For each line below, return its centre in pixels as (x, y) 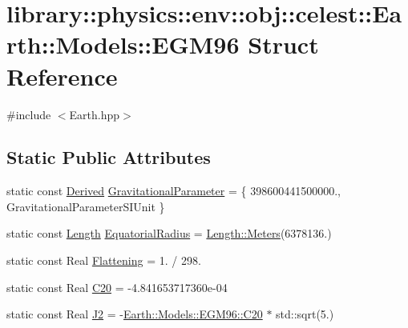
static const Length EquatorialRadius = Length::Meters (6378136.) (169, 233)
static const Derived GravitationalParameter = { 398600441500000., (174, 191)
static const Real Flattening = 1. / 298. (104, 260)
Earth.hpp (95, 114)
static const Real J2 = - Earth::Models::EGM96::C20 (135, 314)
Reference (62, 76)
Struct (283, 44)
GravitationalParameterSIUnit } (86, 206)
